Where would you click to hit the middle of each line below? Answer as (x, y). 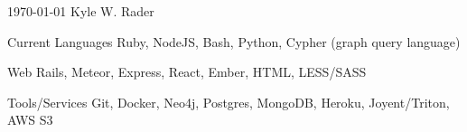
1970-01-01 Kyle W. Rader (81, 11)
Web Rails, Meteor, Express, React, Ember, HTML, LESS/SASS (187, 72)
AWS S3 (30, 120)
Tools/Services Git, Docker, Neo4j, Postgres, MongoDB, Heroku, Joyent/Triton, (229, 102)
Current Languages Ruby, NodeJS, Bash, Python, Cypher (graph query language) (234, 41)
